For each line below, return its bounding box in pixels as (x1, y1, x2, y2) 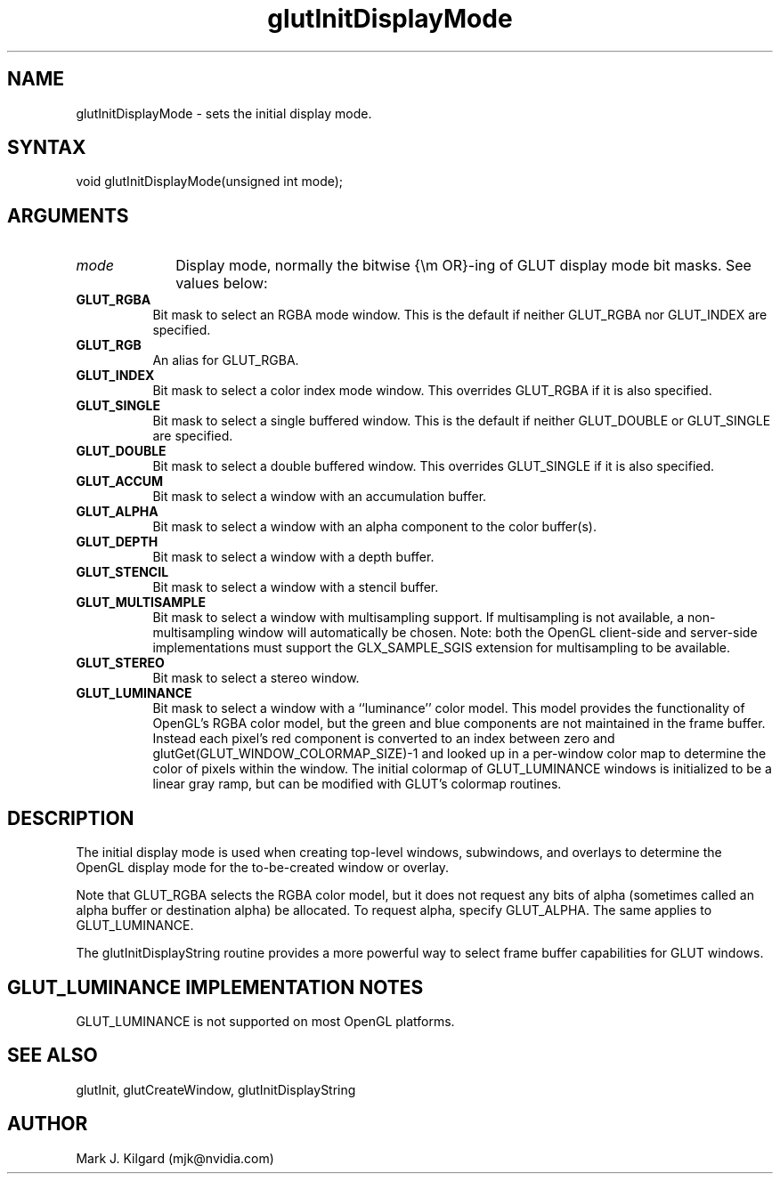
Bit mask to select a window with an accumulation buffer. (152, 489, 487, 505)
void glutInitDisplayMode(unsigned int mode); (76, 174, 344, 190)
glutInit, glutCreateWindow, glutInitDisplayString (76, 1081, 356, 1097)
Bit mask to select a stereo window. (152, 670, 360, 686)
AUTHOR (7, 1112, 88, 1136)
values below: (175, 274, 268, 293)
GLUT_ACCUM (76, 473, 164, 489)
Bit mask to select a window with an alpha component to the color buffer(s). (152, 519, 597, 535)
